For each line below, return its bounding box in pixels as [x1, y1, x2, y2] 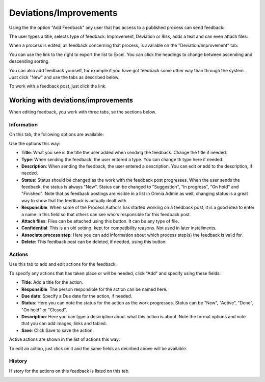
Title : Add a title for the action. [21, 279, 83, 285]
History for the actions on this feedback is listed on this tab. [9, 368, 130, 374]
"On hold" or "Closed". [21, 307, 67, 313]
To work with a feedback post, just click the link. [9, 83, 106, 89]
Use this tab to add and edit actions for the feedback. [9, 261, 117, 267]
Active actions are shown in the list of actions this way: [9, 336, 120, 342]
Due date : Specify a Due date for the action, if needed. [21, 293, 132, 299]
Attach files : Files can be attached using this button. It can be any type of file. [21, 218, 179, 224]
